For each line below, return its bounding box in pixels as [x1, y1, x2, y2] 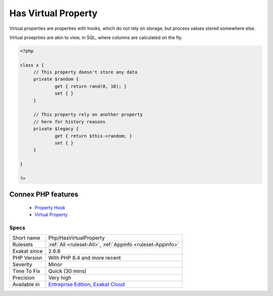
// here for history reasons [33, 119, 106, 124]
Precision [12, 274, 35, 281]
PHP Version [12, 255, 42, 262]
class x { [20, 62, 44, 68]
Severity [12, 261, 32, 268]
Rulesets [12, 241, 33, 248]
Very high [48, 274, 72, 281]
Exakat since [12, 248, 43, 255]
